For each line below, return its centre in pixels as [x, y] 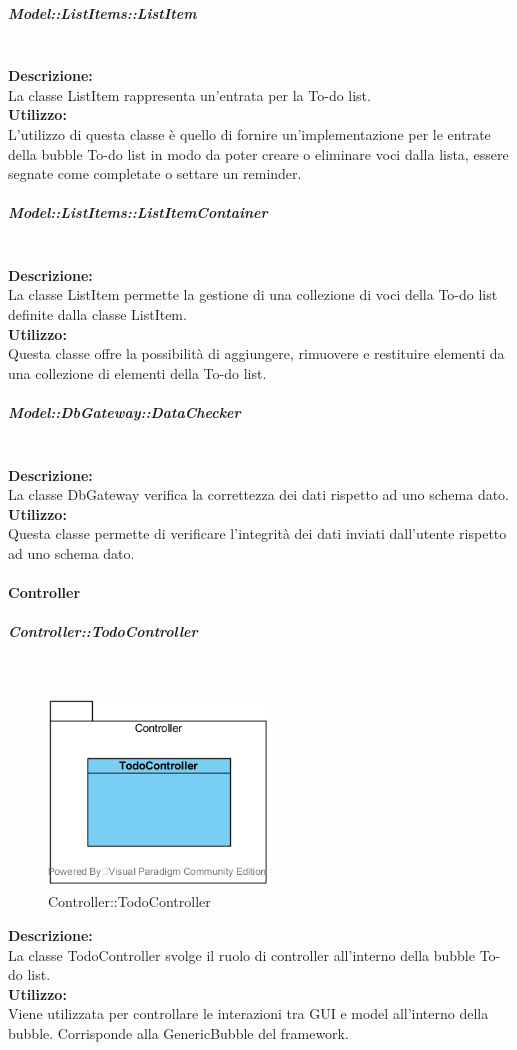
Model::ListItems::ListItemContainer [138, 212]
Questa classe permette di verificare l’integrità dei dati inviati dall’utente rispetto [257, 533]
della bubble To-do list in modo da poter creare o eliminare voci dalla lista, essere [258, 153]
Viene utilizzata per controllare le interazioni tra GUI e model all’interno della [248, 1013]
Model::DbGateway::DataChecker [124, 412]
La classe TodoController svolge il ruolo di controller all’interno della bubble [241, 954]
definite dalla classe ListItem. [97, 314]
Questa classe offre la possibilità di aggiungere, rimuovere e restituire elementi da [256, 353]
